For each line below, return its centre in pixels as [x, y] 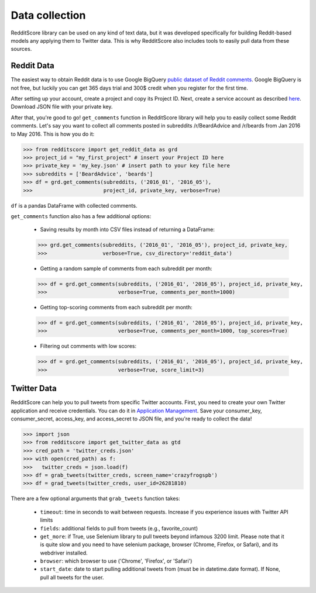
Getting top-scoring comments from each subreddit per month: [116, 307]
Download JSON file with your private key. [62, 107]
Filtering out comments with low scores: [88, 346]
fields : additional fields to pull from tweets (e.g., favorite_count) [119, 528]
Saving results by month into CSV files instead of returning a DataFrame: [127, 230]
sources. [21, 49]
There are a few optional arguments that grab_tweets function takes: [96, 499]
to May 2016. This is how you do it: [53, 134]
